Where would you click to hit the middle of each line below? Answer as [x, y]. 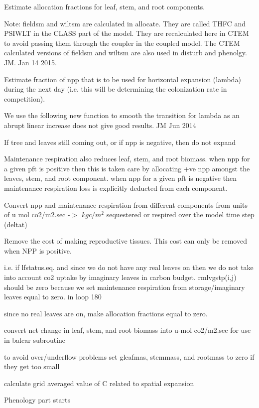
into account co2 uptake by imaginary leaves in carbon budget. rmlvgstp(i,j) [120, 277]
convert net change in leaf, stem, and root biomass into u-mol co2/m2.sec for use [128, 330]
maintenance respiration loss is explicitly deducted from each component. [116, 188]
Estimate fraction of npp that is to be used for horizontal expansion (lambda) [123, 79]
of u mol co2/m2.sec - [37, 214]
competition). [25, 98]
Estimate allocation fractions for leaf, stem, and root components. [105, 6]
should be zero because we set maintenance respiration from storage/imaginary [125, 287]
